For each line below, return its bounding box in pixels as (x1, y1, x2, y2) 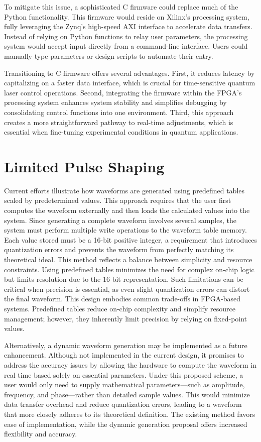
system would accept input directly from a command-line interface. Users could (4, 41, 248, 51)
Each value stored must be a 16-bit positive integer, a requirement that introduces (4, 234, 257, 245)
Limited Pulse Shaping (4, 156, 165, 176)
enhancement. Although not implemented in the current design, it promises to (4, 350, 244, 360)
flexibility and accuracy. (4, 428, 77, 439)
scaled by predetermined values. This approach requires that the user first (4, 195, 231, 205)
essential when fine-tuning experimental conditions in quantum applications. (4, 127, 238, 137)
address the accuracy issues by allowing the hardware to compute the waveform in (4, 359, 256, 370)
